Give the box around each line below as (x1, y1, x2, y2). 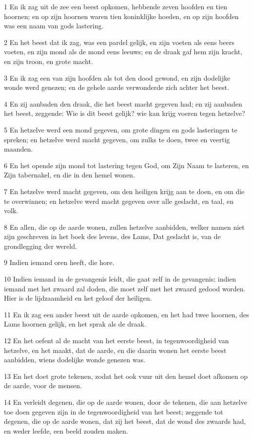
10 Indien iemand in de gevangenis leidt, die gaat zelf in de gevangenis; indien (4, 274, 236, 284)
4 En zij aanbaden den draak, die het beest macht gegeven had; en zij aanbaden (4, 98, 242, 109)
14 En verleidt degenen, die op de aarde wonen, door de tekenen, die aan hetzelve (4, 397, 247, 407)
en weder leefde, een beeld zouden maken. (4, 425, 128, 436)
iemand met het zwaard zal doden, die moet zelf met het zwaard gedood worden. (4, 283, 246, 293)
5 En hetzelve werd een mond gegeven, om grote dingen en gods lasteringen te (4, 124, 237, 134)
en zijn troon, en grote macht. (4, 56, 93, 66)
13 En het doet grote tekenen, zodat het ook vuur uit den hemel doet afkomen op (4, 371, 248, 381)
